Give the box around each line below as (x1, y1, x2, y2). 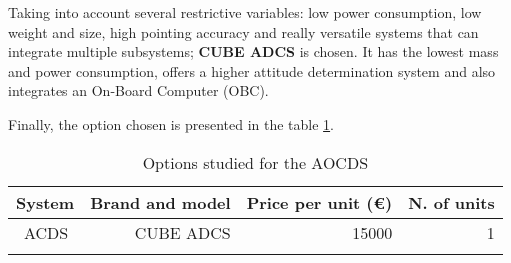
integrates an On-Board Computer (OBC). (8, 80, 269, 101)
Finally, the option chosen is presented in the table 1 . (8, 113, 334, 134)
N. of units (408, 190, 495, 214)
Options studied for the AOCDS (142, 150, 369, 174)
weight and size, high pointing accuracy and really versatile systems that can (8, 21, 479, 42)
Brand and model (90, 190, 231, 214)
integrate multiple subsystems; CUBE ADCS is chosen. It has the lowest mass (8, 41, 499, 62)
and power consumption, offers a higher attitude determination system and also (8, 60, 496, 81)
